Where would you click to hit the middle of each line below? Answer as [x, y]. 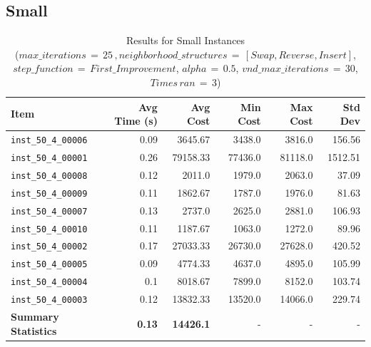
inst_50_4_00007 [49, 211]
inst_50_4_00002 [49, 247]
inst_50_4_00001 [49, 158]
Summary [35, 317]
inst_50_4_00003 [49, 300]
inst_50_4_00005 [49, 265]
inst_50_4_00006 [49, 141]
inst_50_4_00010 [49, 229]
